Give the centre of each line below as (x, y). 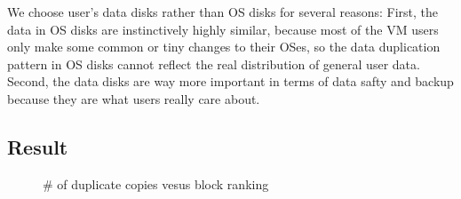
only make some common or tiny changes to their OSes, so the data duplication (224, 47)
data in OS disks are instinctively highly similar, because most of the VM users (223, 29)
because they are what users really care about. (134, 98)
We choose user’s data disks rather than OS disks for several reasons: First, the (223, 12)
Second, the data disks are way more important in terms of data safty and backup (230, 81)
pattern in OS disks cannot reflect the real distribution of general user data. (214, 64)
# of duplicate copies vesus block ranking (156, 183)
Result (38, 146)
